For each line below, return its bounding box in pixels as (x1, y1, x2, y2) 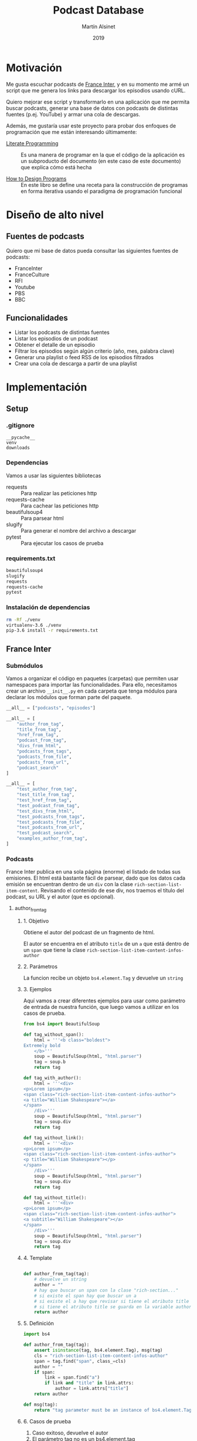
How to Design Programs (6, 175, 67, 182)
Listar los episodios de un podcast (14, 335, 98, 342)
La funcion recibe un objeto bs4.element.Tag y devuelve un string (23, 974, 184, 982)
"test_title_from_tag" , (16, 792, 75, 798)
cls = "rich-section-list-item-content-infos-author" (34, 1353, 168, 1359)
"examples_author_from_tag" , (16, 835, 88, 841)
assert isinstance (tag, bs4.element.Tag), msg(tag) (34, 1348, 163, 1353)
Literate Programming (6, 139, 59, 147)
